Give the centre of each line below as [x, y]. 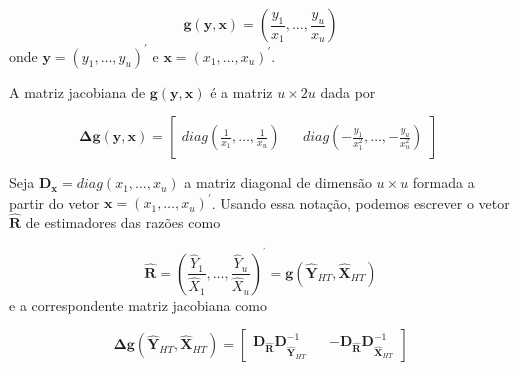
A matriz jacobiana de [77, 91]
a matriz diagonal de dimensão [278, 182]
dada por [348, 91]
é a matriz [241, 91]
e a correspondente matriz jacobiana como [138, 304]
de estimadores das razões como [123, 222]
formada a [443, 182]
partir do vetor [54, 202]
